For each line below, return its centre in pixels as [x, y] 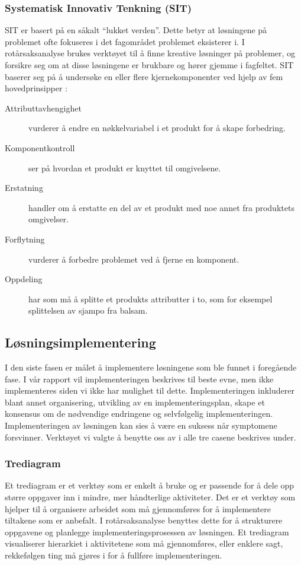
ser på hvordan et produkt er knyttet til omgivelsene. [125, 167]
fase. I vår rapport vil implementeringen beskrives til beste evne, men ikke [139, 379]
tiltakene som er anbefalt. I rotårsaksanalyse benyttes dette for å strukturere [144, 520]
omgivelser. [48, 219]
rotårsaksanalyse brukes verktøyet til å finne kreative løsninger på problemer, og [150, 53]
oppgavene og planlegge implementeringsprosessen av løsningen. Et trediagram [147, 532]
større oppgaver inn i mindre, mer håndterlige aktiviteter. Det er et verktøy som [150, 497]
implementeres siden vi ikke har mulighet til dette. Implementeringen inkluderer [150, 390]
